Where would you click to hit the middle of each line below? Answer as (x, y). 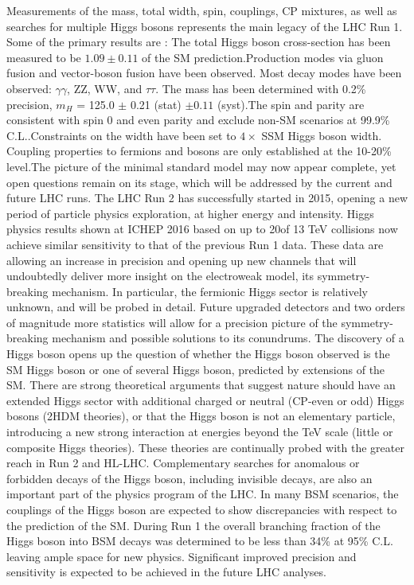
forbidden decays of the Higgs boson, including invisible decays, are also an (189, 478)
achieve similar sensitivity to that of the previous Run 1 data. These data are (195, 244)
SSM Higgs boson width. (322, 135)
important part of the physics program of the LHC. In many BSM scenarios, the (203, 494)
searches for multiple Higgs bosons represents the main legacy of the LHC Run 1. (205, 26)
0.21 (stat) (156, 104)
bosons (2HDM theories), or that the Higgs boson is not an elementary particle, (201, 416)
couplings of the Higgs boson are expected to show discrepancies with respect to (202, 509)
